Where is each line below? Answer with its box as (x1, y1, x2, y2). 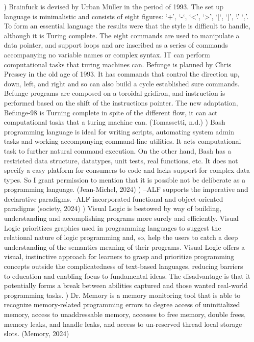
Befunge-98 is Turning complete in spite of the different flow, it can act (4, 107, 218, 117)
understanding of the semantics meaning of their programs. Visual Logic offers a (4, 241, 245, 252)
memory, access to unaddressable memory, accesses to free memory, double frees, (4, 309, 246, 319)
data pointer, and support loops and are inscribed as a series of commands (4, 40, 228, 50)
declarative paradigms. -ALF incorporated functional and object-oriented (4, 193, 223, 204)
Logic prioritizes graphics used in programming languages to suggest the (4, 222, 221, 233)
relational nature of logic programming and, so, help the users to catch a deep (4, 232, 238, 242)
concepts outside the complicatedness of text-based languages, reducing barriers (4, 261, 243, 271)
